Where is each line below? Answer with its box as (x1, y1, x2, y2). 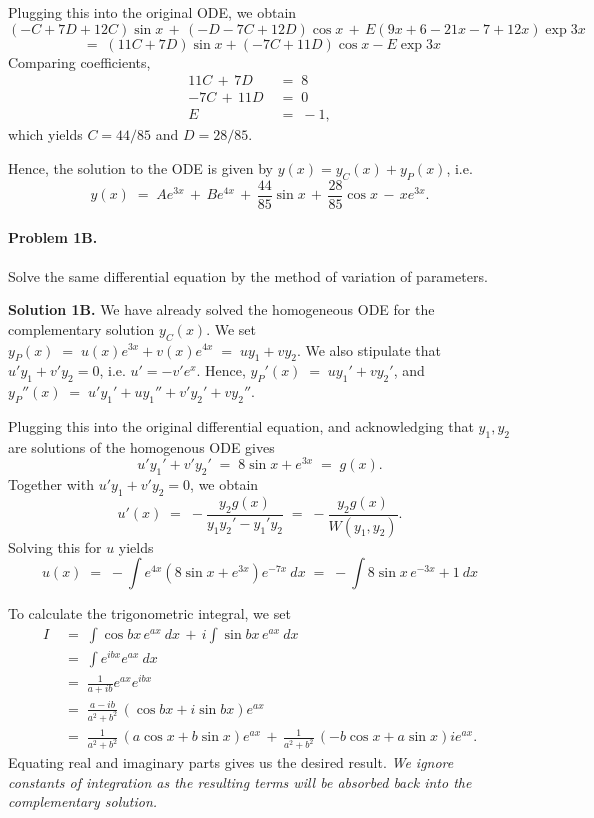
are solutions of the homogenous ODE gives (8, 436, 275, 457)
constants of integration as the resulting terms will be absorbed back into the (8, 771, 472, 792)
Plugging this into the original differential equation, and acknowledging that (8, 415, 474, 436)
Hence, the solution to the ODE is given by (8, 157, 273, 178)
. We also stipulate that (296, 339, 441, 360)
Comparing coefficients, (8, 51, 151, 72)
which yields (8, 124, 83, 145)
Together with (8, 474, 94, 495)
